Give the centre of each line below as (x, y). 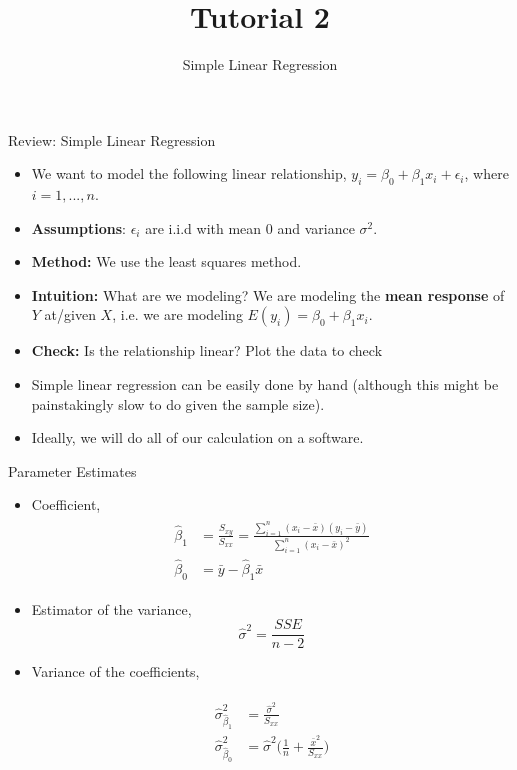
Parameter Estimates (72, 470)
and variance (316, 227)
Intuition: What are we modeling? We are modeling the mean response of (268, 294)
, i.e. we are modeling (177, 314)
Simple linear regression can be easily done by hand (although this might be (265, 384)
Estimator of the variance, (111, 608)
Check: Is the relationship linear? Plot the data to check (207, 350)
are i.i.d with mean (203, 227)
